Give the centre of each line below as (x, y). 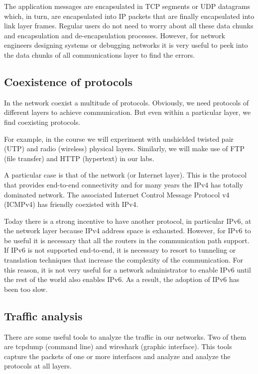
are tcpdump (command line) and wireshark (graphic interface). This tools (118, 346)
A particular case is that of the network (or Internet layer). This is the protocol (126, 175)
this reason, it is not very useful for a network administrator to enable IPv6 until (128, 269)
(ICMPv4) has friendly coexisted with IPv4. (71, 204)
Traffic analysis (43, 316)
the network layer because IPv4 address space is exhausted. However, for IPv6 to (128, 231)
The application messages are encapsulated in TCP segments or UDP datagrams (127, 6)
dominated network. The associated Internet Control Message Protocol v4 (117, 194)
